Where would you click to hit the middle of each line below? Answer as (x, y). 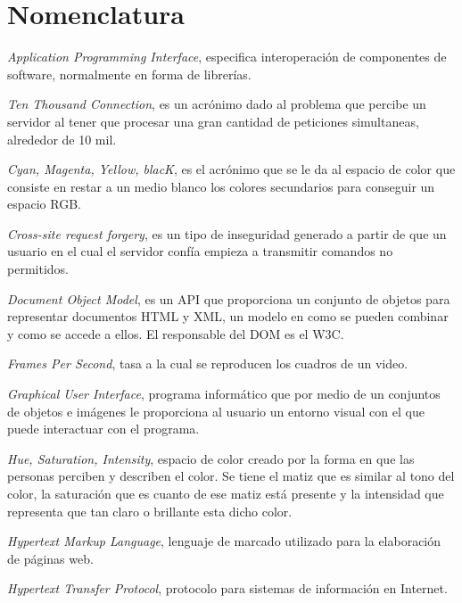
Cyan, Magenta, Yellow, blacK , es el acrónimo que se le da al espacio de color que (231, 169)
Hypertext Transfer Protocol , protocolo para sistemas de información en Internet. (227, 588)
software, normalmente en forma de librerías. (129, 74)
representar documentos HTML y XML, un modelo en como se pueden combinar (228, 316)
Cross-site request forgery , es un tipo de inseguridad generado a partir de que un (227, 233)
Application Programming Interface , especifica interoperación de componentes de (227, 57)
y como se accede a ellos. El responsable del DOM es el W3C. (176, 333)
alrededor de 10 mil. (62, 139)
